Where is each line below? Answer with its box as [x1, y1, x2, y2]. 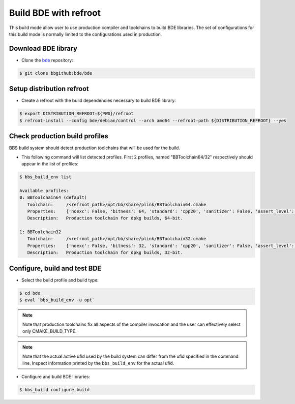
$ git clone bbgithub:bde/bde [19, 70, 92, 76]
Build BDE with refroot [9, 7, 101, 18]
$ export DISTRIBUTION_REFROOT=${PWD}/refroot [19, 111, 134, 117]
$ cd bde [19, 290, 41, 296]
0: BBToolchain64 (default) [19, 195, 87, 200]
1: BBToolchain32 [19, 229, 61, 235]
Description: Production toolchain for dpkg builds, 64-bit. [27, 216, 183, 221]
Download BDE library [9, 44, 78, 53]
